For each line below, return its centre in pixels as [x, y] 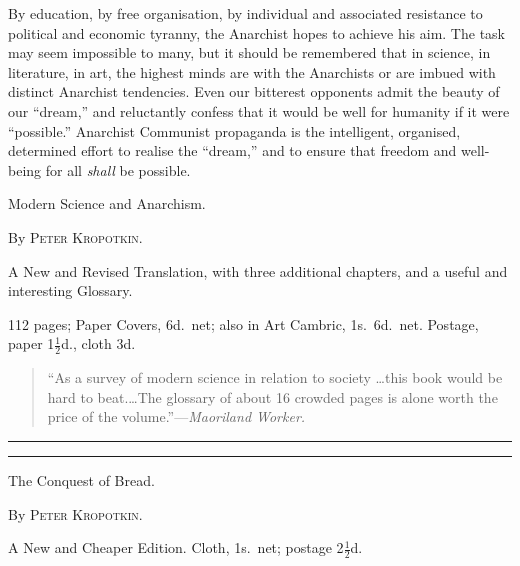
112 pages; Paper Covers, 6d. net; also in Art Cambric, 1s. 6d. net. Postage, [243, 323]
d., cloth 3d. [98, 343]
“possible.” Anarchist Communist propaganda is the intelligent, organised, [234, 130]
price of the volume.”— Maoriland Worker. [176, 416]
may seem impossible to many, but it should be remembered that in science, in [249, 52]
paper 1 [31, 343]
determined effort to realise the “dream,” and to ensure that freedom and [232, 150]
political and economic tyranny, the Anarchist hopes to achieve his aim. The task [256, 32]
